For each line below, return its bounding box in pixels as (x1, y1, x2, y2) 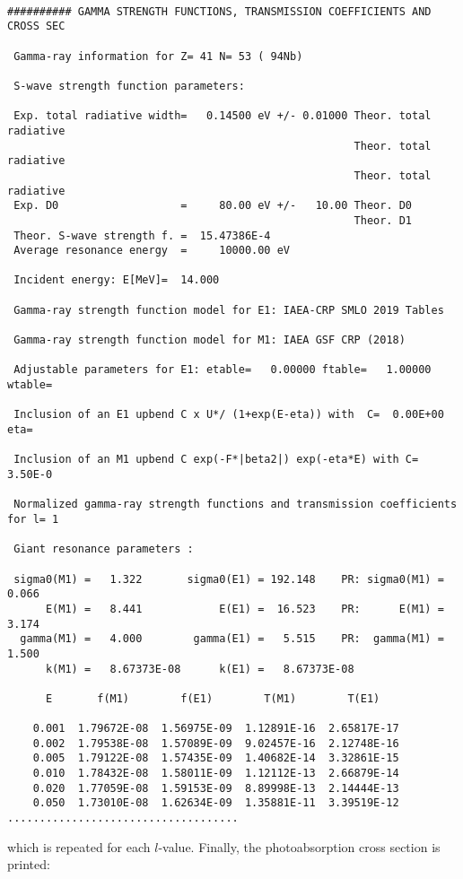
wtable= (7, 379, 53, 392)
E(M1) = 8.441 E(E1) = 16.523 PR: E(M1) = (45, 602, 444, 615)
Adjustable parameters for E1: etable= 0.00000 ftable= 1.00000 (13, 363, 432, 377)
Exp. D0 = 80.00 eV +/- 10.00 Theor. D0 (13, 199, 413, 213)
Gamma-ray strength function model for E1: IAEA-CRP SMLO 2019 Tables (13, 303, 444, 317)
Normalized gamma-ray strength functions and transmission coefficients (13, 498, 458, 511)
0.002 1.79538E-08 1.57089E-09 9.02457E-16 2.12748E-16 (32, 736, 399, 750)
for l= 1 (7, 512, 59, 526)
